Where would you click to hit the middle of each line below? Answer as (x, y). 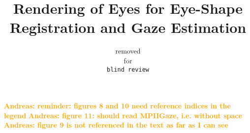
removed (128, 51)
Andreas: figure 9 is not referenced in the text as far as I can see (116, 125)
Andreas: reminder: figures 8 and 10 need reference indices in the (117, 106)
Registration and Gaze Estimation (128, 27)
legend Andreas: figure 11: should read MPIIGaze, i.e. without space (123, 115)
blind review (128, 69)
